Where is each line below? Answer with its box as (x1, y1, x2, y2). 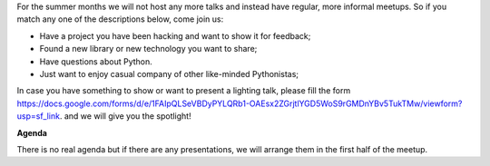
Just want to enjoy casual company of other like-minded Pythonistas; (39, 68, 299, 79)
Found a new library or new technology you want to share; (39, 44, 258, 54)
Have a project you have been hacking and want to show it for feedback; (39, 30, 311, 41)
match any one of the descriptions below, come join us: (16, 14, 224, 24)
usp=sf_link (16, 111, 61, 122)
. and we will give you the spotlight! (59, 111, 191, 122)
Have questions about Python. (39, 55, 153, 67)
